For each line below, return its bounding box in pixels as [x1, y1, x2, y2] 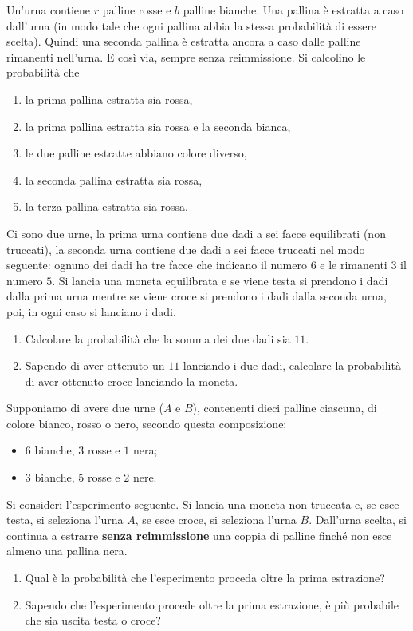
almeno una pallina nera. [6, 542, 128, 559]
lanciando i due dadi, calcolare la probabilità [183, 357, 401, 374]
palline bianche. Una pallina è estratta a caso [183, 2, 404, 18]
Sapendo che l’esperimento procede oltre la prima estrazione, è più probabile [25, 596, 399, 613]
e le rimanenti [320, 256, 387, 273]
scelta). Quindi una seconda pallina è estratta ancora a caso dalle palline [6, 33, 361, 50]
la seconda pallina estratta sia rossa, [25, 171, 203, 188]
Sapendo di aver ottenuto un [25, 357, 165, 374]
